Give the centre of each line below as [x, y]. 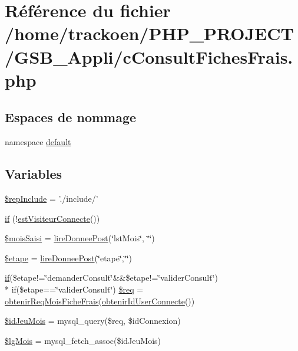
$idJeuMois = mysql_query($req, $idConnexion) [93, 321]
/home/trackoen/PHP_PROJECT [149, 33]
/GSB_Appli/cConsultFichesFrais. [149, 56]
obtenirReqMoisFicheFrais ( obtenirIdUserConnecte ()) [100, 301]
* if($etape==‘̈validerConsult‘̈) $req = [74, 289]
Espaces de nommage [71, 117]
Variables [34, 174]
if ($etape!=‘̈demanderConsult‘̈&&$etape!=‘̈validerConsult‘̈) [111, 278]
